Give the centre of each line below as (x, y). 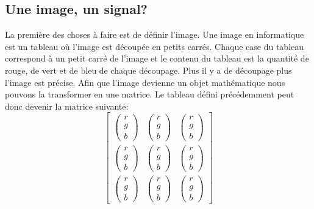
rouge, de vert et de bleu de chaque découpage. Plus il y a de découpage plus (148, 70)
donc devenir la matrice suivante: (67, 106)
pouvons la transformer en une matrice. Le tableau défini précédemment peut (150, 94)
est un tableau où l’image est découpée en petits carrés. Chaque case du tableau (155, 46)
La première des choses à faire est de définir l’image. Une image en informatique (155, 34)
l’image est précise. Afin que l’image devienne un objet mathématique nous (145, 82)
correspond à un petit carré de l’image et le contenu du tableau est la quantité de (157, 58)
